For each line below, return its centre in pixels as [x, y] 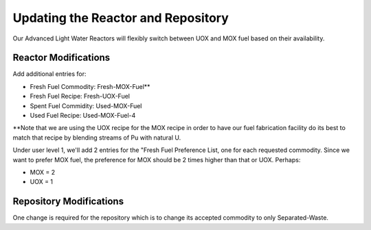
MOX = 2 [43, 172]
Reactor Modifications [61, 58]
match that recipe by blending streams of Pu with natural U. [97, 138]
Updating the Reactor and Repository [121, 18]
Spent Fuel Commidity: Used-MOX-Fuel [86, 105]
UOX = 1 [42, 182]
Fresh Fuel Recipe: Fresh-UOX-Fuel [80, 97]
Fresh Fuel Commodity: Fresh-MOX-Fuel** [90, 86]
